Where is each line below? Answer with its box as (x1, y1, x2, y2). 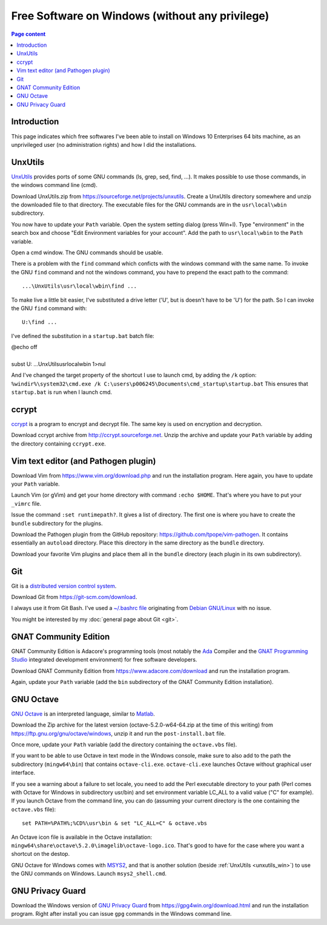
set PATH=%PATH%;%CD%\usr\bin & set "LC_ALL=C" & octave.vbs (22, 820, 207, 827)
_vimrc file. (11, 500, 42, 507)
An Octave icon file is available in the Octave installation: (11, 833, 153, 841)
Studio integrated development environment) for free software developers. (11, 656, 197, 663)
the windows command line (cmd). (11, 181, 98, 189)
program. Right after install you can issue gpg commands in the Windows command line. (11, 910, 232, 918)
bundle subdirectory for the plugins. (11, 520, 103, 527)
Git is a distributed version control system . (11, 582, 117, 589)
